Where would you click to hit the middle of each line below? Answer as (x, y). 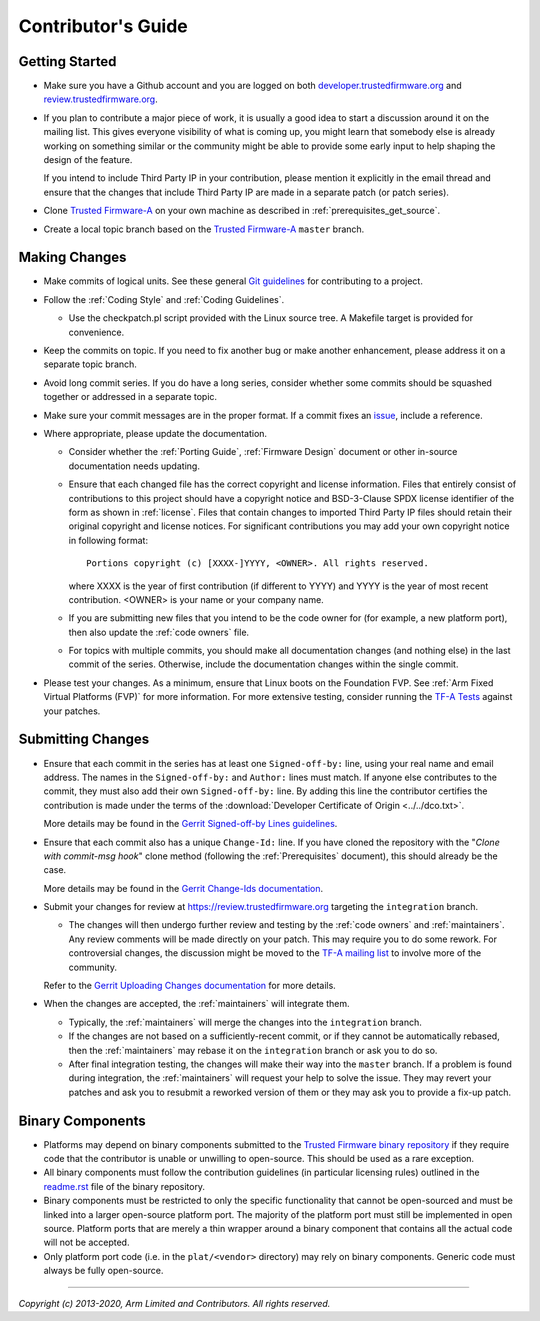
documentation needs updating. (134, 466)
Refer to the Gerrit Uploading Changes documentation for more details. (190, 986)
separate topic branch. (90, 364)
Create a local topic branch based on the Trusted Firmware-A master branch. (204, 229)
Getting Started (67, 61)
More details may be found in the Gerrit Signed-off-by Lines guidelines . (190, 824)
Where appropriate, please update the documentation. (155, 433)
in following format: (108, 540)
